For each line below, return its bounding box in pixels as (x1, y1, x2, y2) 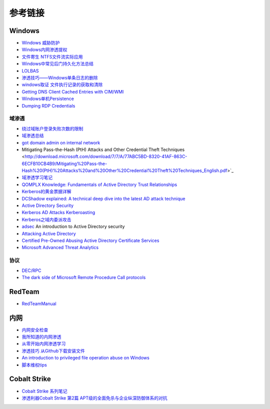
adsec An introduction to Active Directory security (21, 223, 125, 229)
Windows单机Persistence (21, 95, 74, 102)
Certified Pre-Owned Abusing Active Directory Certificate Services (21, 237, 159, 243)
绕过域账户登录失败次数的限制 (21, 125, 83, 131)
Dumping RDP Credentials (21, 102, 75, 108)
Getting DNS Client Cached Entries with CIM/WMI (21, 88, 124, 94)
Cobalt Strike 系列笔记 (21, 388, 67, 394)
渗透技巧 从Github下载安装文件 (21, 347, 85, 353)
